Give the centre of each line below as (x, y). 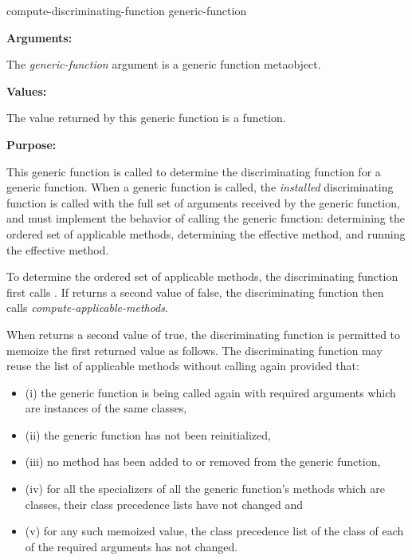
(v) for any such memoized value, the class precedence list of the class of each (214, 531)
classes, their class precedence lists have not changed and (164, 504)
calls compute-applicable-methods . (87, 308)
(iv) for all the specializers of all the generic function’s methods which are (205, 489)
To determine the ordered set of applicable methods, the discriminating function (202, 276)
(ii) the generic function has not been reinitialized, (148, 434)
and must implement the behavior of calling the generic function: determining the (206, 218)
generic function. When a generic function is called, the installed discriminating (200, 187)
